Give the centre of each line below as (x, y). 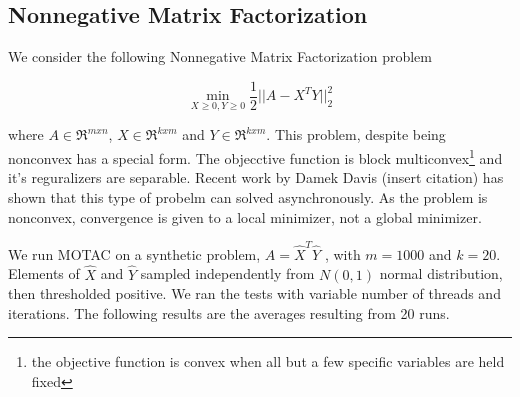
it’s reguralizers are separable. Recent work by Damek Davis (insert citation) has (256, 177)
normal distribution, (441, 273)
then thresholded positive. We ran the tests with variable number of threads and (254, 293)
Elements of (44, 273)
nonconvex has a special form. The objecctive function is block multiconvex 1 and (255, 156)
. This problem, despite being (356, 134)
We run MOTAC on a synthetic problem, (134, 253)
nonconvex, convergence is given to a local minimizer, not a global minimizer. (245, 216)
